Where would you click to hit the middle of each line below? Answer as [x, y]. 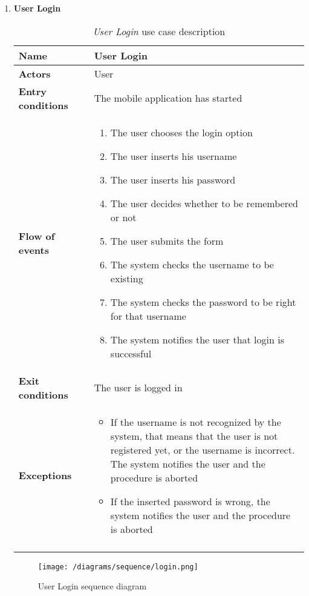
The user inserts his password [173, 179]
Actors [34, 73]
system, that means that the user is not [194, 435]
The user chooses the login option [181, 132]
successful [131, 353]
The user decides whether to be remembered [204, 203]
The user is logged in [138, 388]
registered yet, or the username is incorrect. [203, 449]
